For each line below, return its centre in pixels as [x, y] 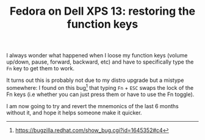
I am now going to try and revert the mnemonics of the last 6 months [92, 106]
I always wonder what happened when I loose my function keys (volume [97, 56]
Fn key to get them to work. [41, 68]
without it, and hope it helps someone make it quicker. [74, 112]
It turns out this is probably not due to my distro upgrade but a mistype [95, 80]
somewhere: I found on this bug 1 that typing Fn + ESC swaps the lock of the [100, 87]
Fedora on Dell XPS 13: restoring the [103, 11]
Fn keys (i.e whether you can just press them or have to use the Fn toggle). [100, 94]
